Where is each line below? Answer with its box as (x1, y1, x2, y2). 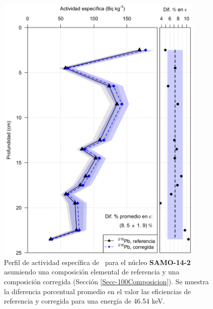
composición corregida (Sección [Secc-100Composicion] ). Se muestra (4, 276, 209, 286)
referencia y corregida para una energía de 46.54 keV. (4, 296, 165, 306)
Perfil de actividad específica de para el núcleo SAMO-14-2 (4, 257, 191, 267)
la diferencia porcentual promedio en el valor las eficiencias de (4, 286, 191, 296)
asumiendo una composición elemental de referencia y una (4, 266, 179, 277)
